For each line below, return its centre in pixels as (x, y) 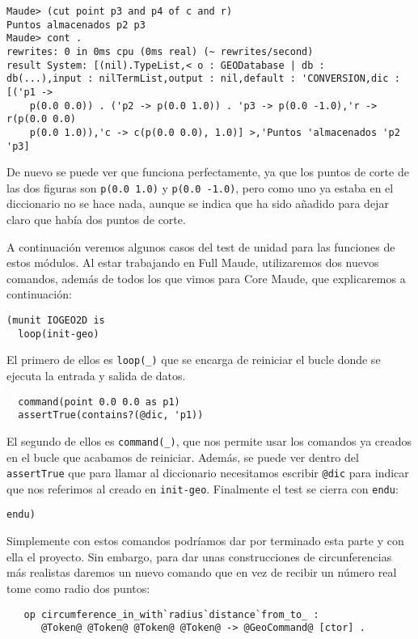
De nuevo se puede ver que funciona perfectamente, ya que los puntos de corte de (208, 172)
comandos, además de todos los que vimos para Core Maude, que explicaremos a (206, 278)
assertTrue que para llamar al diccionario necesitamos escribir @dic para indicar (208, 473)
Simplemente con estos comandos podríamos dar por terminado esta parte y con (205, 541)
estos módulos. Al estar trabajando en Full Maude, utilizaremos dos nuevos (193, 262)
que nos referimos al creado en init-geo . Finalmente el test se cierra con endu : (203, 488)
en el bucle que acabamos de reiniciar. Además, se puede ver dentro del (183, 457)
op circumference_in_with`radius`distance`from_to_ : (171, 614)
